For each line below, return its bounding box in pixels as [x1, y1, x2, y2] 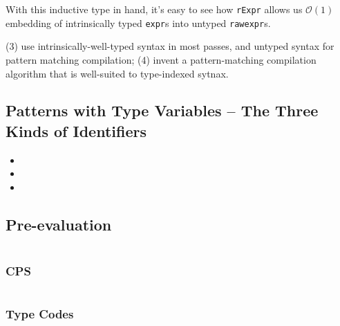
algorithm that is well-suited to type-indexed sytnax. [6, 66, 229, 80]
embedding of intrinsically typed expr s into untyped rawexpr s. [6, 15, 271, 30]
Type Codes [6, 305, 74, 322]
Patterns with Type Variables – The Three [6, 100, 319, 121]
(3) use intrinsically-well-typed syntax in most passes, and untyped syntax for [6, 39, 334, 53]
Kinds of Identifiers [6, 120, 147, 141]
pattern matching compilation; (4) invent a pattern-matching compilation [6, 52, 317, 66]
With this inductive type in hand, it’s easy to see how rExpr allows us [6, 2, 303, 16]
